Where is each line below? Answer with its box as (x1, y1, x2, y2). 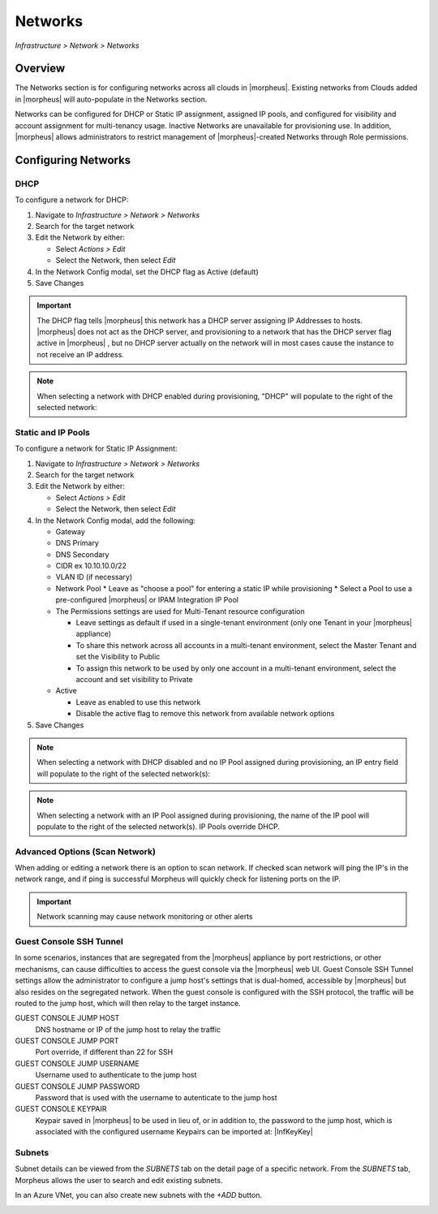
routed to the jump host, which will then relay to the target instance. (15, 998, 241, 1008)
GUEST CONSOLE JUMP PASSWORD (15, 1081, 140, 1091)
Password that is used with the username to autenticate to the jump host (35, 1093, 277, 1103)
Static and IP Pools (15, 426, 91, 438)
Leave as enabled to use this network (75, 697, 201, 706)
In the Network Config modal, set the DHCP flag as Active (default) (35, 266, 259, 276)
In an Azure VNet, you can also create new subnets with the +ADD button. (15, 1190, 263, 1200)
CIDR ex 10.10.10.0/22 (55, 561, 127, 571)
